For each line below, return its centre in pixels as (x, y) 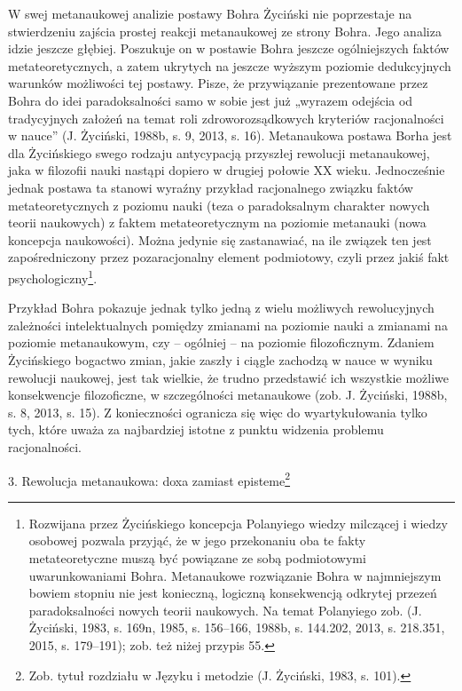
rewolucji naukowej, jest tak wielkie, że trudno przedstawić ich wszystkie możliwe (228, 377)
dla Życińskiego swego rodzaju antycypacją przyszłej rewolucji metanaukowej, (219, 152)
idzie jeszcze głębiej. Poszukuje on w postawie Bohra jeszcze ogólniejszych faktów (229, 48)
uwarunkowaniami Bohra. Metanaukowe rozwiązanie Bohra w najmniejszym (235, 575)
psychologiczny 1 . (53, 276)
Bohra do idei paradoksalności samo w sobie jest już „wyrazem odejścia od (211, 100)
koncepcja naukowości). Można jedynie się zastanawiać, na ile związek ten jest (220, 239)
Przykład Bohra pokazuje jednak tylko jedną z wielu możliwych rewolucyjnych (221, 308)
